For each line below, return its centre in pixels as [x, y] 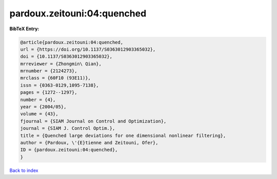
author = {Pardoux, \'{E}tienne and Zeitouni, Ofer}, [89, 143]
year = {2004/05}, [43, 107]
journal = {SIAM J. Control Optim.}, [68, 128]
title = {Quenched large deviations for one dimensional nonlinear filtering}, [123, 135]
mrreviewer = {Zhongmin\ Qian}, [61, 64]
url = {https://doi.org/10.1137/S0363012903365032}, [88, 49]
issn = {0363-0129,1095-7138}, [60, 85]
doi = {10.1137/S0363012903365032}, [66, 57]
